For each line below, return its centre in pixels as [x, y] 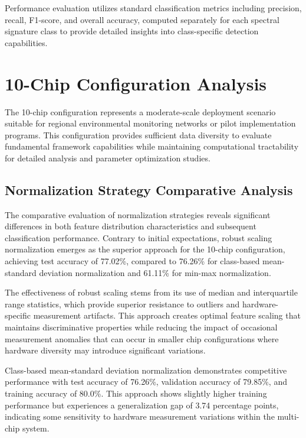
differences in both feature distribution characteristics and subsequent [131, 226]
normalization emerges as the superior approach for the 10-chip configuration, [145, 249]
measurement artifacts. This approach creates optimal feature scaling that [167, 315]
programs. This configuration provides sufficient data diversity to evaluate [138, 134]
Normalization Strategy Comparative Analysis [149, 189]
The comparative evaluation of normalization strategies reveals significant [138, 214]
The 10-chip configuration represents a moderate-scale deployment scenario [140, 111]
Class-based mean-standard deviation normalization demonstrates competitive [146, 370]
